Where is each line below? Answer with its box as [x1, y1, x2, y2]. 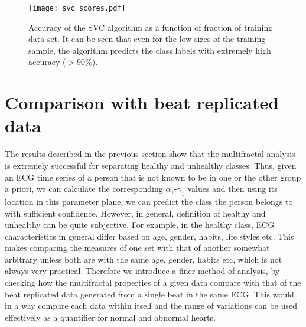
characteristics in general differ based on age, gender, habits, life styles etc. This [5, 230, 294, 242]
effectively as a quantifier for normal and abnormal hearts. [5, 310, 216, 323]
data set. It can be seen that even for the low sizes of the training [28, 32, 266, 45]
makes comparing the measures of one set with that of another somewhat [5, 241, 270, 254]
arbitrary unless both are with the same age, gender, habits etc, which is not [5, 253, 282, 265]
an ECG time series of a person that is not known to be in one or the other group [5, 171, 301, 183]
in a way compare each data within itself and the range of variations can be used [5, 299, 297, 312]
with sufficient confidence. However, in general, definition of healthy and [5, 207, 266, 219]
